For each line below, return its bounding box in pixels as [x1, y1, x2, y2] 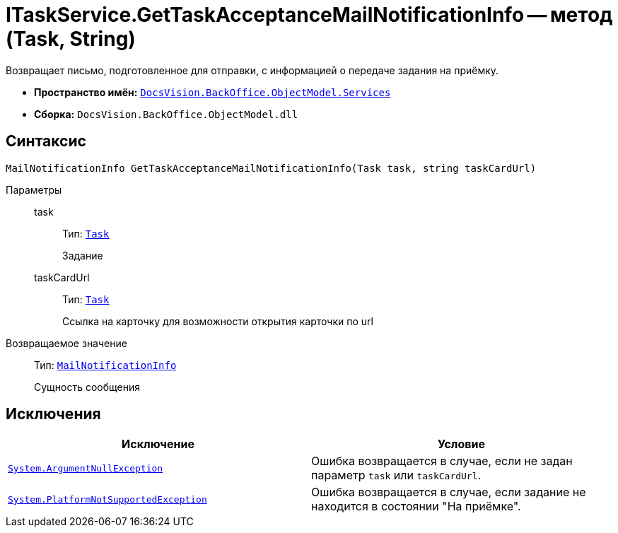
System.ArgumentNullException [8, 462, 163, 474]
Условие [438, 437, 485, 452]
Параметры [6, 183, 62, 196]
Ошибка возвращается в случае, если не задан [311, 454, 573, 469]
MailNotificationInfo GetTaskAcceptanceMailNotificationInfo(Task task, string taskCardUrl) [6, 162, 537, 174]
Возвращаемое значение [6, 336, 127, 349]
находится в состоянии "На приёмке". [311, 499, 521, 514]
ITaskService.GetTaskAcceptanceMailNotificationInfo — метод [6, 3, 613, 27]
